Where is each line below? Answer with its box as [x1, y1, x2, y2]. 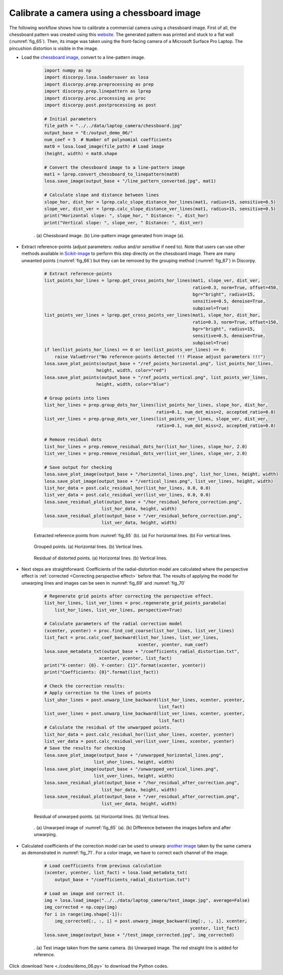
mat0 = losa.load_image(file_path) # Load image [44, 144, 164, 149]
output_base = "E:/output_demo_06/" [44, 130, 133, 135]
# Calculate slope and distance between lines [44, 192, 159, 198]
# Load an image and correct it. [44, 890, 125, 896]
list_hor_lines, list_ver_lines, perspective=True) [54, 607, 183, 613]
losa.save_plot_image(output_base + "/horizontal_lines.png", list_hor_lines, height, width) [44, 471, 279, 477]
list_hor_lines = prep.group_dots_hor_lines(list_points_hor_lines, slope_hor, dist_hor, [44, 402, 269, 408]
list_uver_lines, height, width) [93, 773, 175, 778]
